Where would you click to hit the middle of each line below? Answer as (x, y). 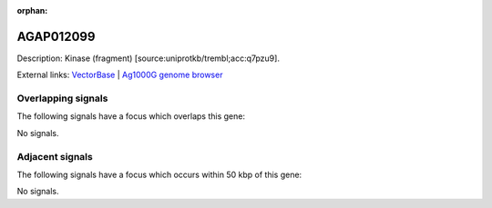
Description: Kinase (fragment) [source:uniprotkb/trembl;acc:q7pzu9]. (148, 58)
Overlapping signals (62, 98)
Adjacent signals (55, 156)
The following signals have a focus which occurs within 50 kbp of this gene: (159, 174)
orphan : (32, 10)
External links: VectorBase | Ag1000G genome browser (120, 75)
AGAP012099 (56, 36)
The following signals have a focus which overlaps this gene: (131, 116)
